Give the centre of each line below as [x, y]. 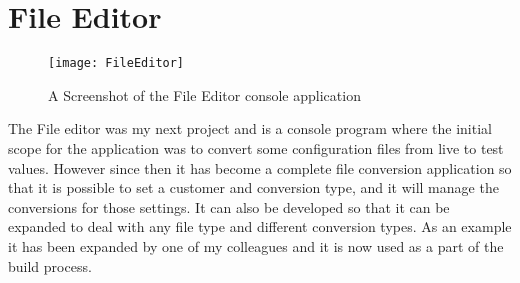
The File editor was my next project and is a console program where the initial [250, 128]
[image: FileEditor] [116, 63]
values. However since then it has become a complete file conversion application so [260, 167]
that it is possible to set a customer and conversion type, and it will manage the [253, 187]
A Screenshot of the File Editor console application [204, 94]
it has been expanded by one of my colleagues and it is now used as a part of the [256, 245]
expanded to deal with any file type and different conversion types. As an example [260, 226]
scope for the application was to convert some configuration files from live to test [256, 147]
